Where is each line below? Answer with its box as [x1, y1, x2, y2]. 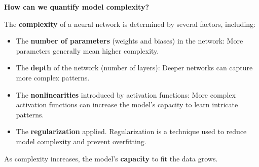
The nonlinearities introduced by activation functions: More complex [16, 89, 236, 100]
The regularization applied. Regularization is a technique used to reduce [16, 126, 247, 137]
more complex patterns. [16, 72, 90, 82]
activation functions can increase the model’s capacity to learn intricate [16, 99, 238, 110]
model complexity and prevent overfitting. [16, 136, 146, 146]
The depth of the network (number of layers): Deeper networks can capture [16, 62, 253, 73]
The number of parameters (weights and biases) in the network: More [16, 35, 243, 46]
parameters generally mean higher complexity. [16, 45, 159, 56]
